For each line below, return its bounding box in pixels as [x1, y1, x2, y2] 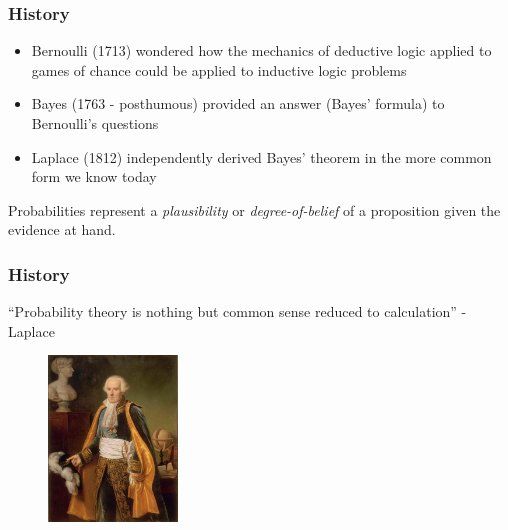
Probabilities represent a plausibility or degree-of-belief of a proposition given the [8, 199, 501, 220]
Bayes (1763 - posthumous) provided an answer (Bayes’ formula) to [31, 93, 445, 114]
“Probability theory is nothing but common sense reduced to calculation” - [8, 301, 467, 322]
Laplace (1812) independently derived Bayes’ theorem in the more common [31, 146, 492, 167]
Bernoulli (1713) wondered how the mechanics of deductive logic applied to [31, 40, 492, 61]
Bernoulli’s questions [31, 113, 159, 133]
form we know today [31, 166, 157, 187]
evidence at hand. [8, 219, 116, 240]
